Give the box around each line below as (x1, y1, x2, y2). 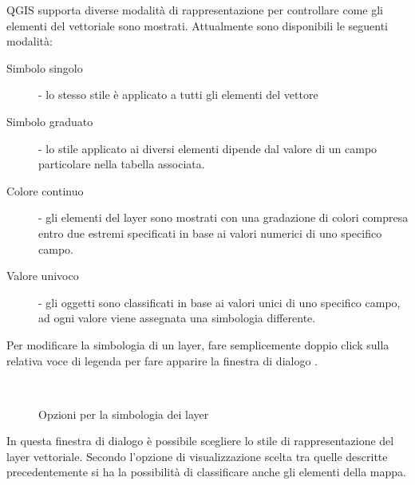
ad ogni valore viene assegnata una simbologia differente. (38, 310, 316, 326)
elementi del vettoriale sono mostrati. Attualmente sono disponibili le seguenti (6, 17, 389, 34)
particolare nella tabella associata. (38, 156, 205, 172)
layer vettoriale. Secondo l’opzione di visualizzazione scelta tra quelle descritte (6, 448, 388, 464)
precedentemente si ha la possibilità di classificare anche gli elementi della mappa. (6, 463, 406, 480)
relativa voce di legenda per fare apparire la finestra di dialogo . (6, 352, 318, 369)
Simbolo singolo (6, 59, 83, 76)
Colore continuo (6, 182, 84, 199)
